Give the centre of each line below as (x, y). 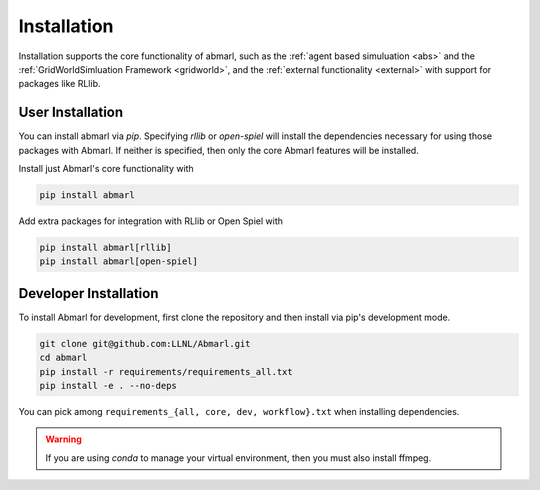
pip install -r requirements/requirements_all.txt (166, 371)
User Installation (71, 112)
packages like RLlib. (59, 84)
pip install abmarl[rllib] (105, 247)
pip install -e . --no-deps (108, 386)
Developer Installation (88, 293)
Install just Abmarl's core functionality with (106, 169)
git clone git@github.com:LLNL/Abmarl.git (145, 343)
